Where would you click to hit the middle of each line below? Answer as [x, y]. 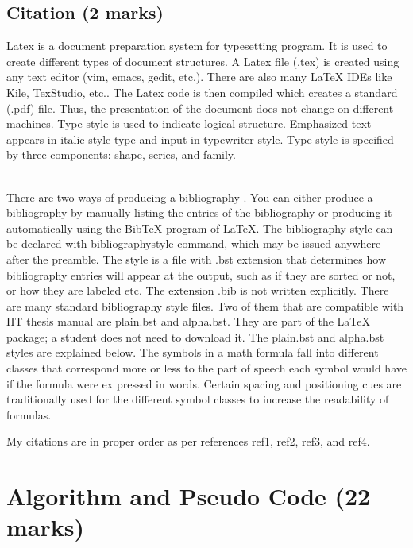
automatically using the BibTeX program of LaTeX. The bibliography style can [200, 228]
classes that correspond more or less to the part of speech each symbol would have [206, 368]
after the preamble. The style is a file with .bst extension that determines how [197, 259]
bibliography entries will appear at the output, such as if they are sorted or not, [201, 274]
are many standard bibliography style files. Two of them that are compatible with [205, 305]
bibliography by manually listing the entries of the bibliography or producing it [199, 212]
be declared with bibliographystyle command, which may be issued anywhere [194, 243]
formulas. [29, 414]
